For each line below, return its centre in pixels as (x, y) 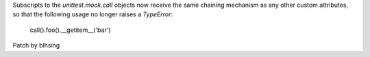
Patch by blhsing (36, 45)
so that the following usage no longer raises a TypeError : (93, 14)
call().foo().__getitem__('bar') (70, 30)
